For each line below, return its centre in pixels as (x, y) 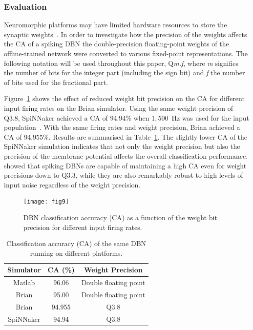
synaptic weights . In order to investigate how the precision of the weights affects (126, 34)
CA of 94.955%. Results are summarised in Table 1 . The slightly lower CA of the (126, 136)
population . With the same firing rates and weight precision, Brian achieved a (122, 127)
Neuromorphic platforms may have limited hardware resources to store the (116, 25)
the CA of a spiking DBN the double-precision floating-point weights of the (116, 44)
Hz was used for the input (210, 117)
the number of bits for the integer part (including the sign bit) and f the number (125, 72)
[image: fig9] (46, 202)
